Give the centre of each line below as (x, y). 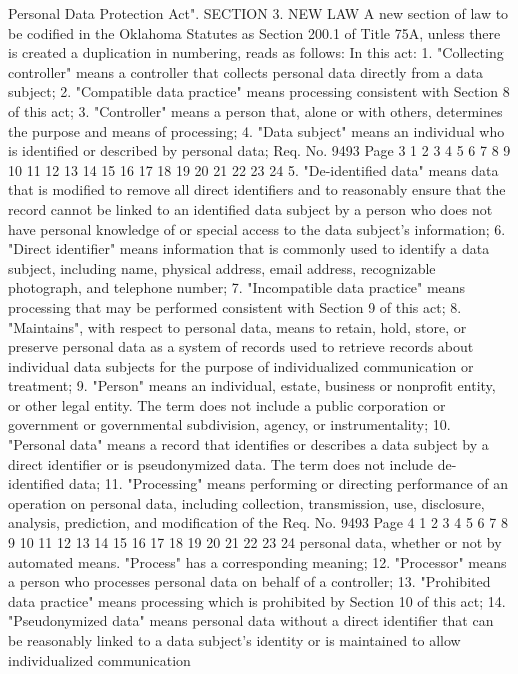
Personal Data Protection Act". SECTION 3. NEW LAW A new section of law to (258, 13)
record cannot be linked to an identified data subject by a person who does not (250, 208)
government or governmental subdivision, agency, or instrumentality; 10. (229, 424)
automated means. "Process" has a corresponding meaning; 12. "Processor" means (257, 561)
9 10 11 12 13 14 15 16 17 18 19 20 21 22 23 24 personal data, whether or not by (255, 542)
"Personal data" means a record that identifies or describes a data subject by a (248, 444)
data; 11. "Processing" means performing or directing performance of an (289, 483)
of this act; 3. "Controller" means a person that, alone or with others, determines (255, 110)
